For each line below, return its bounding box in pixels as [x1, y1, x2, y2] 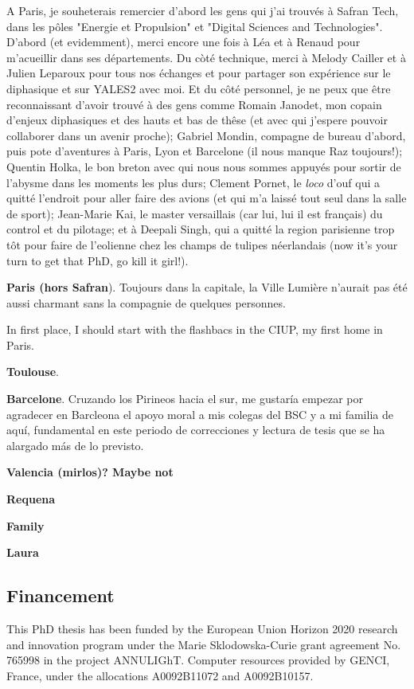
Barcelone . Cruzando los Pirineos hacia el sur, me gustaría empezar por [6, 390, 364, 407]
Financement [6, 583, 115, 608]
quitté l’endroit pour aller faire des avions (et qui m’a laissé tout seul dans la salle [6, 190, 407, 206]
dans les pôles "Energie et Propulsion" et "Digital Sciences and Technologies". [6, 18, 383, 34]
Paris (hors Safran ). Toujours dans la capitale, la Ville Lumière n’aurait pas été [6, 279, 408, 296]
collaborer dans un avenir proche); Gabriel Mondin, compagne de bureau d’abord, [6, 127, 406, 143]
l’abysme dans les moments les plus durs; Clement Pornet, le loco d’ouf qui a [6, 174, 380, 190]
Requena [6, 491, 56, 507]
